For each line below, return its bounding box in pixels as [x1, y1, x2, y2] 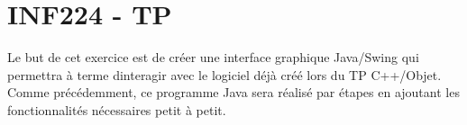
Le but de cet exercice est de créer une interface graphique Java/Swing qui [7, 48, 419, 67]
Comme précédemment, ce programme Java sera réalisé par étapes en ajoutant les [7, 83, 460, 102]
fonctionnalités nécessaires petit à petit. [7, 100, 226, 119]
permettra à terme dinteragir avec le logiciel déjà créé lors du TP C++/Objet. [7, 65, 442, 84]
